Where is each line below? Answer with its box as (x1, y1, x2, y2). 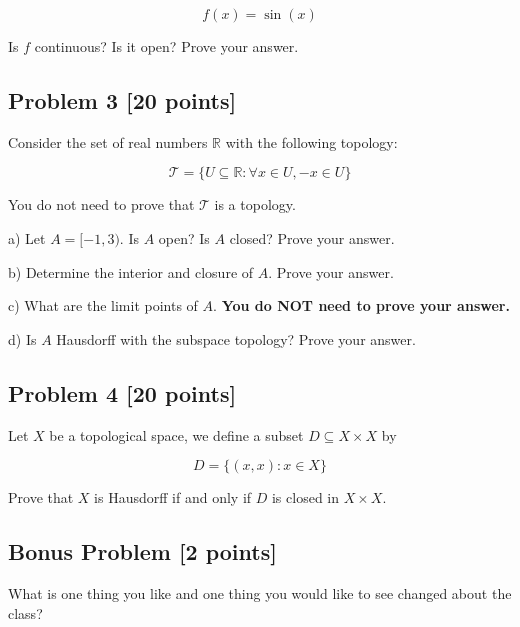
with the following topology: (225, 131, 398, 152)
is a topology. (214, 194, 296, 215)
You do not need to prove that (8, 194, 195, 215)
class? (8, 602, 43, 623)
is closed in (271, 487, 340, 508)
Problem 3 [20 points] (8, 84, 237, 115)
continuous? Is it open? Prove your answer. (34, 36, 299, 56)
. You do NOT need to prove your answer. (213, 295, 510, 316)
